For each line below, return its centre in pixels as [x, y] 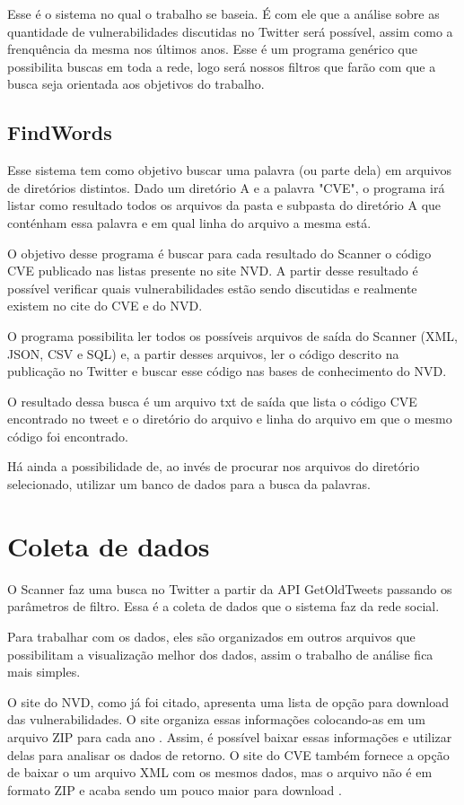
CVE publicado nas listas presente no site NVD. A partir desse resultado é [213, 271]
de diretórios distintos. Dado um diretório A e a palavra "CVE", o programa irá [226, 187]
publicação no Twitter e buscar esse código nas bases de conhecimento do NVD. [227, 371]
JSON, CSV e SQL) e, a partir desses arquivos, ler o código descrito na [203, 353]
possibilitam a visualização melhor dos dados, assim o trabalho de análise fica [220, 654]
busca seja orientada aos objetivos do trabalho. [136, 84]
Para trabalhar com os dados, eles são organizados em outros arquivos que [211, 636]
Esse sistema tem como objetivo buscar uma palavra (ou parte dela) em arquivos [230, 170]
